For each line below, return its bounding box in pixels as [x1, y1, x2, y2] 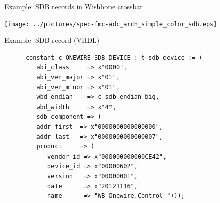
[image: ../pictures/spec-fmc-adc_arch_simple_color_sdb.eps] [4, 20, 217, 28]
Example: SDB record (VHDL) [4, 35, 100, 45]
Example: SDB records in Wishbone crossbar [4, 1, 143, 11]
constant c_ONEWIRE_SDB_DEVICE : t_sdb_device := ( [25, 54, 203, 61]
